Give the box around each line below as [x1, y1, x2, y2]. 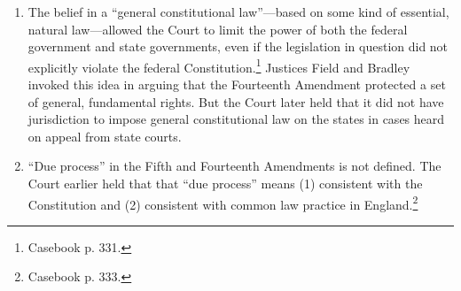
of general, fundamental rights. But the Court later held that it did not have [27, 92, 444, 111]
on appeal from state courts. [27, 126, 182, 145]
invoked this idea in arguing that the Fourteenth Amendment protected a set [27, 75, 446, 94]
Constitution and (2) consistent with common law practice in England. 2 [27, 192, 418, 213]
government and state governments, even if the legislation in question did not [27, 37, 449, 56]
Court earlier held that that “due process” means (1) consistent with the [27, 174, 423, 192]
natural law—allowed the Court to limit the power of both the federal [27, 19, 408, 38]
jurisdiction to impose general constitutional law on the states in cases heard [27, 110, 445, 128]
